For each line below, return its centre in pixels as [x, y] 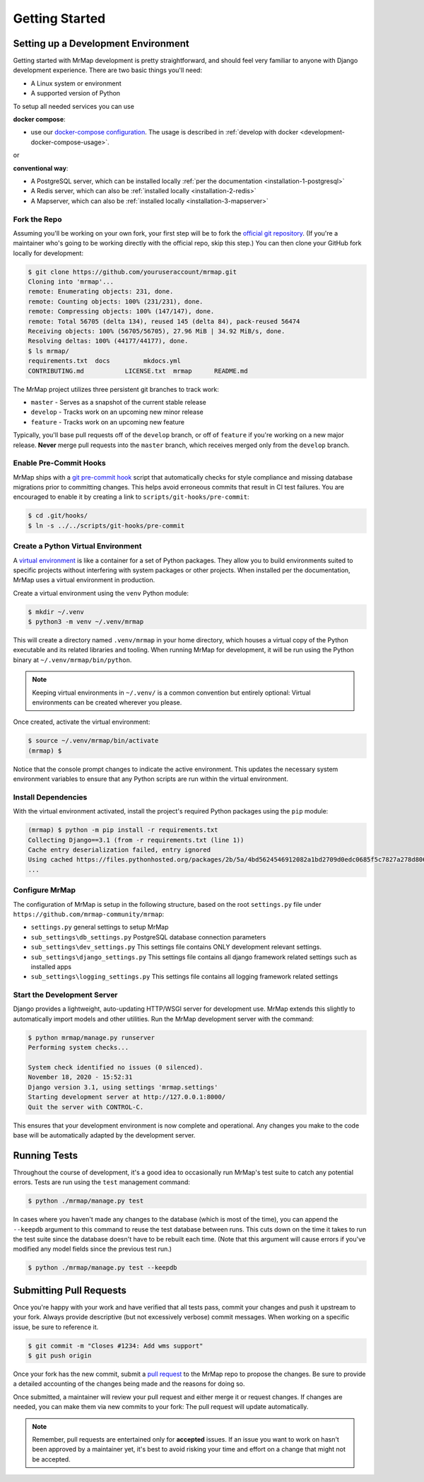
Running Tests [45, 1156]
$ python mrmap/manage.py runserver [92, 1037]
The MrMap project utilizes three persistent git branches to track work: [116, 389]
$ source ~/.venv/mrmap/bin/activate [93, 741]
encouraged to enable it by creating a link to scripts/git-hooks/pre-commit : [131, 497]
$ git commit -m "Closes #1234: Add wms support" [116, 1345]
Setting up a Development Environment [101, 44]
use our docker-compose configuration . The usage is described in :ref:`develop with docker [165, 132]
